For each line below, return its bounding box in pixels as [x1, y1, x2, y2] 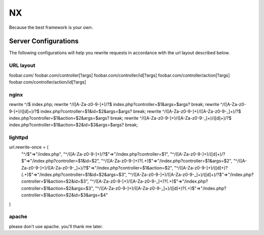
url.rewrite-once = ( [9, 144, 49, 150]
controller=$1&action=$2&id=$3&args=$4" [21, 192, 108, 198]
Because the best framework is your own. [9, 24, 93, 30]
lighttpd [9, 134, 28, 141]
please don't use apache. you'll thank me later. [9, 223, 103, 229]
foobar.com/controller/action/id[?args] [9, 79, 87, 85]
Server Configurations [9, 37, 79, 45]
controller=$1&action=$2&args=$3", [21, 185, 94, 191]
